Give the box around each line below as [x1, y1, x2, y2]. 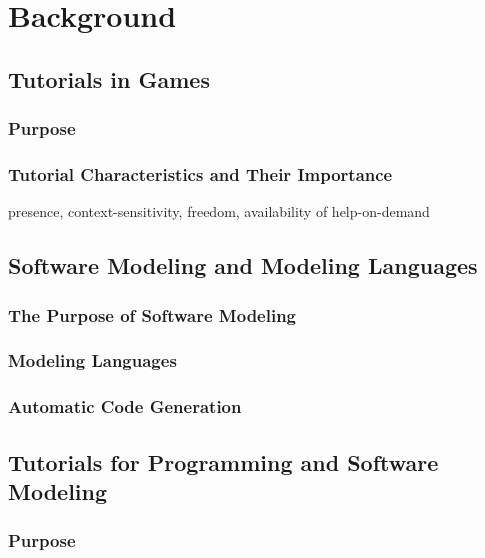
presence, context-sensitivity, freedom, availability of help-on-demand [8, 201, 430, 222]
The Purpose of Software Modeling [8, 302, 297, 327]
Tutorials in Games [8, 63, 210, 94]
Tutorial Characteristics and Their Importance [8, 161, 393, 186]
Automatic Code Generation [8, 394, 242, 419]
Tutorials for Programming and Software [8, 446, 439, 477]
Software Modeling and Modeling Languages [8, 250, 478, 281]
